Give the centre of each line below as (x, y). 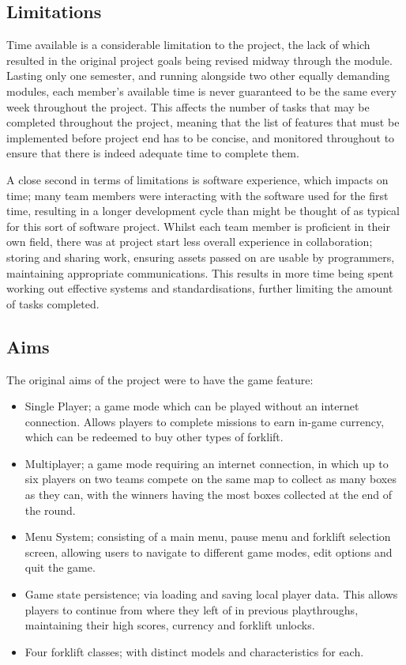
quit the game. (60, 567)
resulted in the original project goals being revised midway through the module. (199, 60)
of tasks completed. (53, 303)
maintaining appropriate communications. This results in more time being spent (200, 272)
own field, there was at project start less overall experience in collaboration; (190, 242)
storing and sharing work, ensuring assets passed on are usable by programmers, (201, 257)
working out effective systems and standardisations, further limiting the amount (200, 288)
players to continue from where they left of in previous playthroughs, (192, 609)
